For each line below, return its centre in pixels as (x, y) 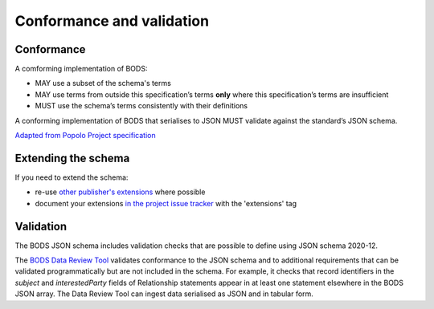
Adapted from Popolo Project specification (85, 136)
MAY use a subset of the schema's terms (103, 83)
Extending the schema (72, 158)
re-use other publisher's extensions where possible (120, 192)
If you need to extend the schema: (72, 177)
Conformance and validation (112, 21)
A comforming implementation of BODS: (81, 69)
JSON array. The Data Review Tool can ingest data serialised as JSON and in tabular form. (164, 294)
